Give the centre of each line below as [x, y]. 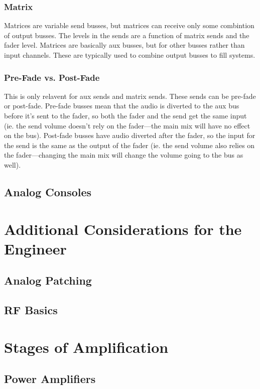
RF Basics [31, 310]
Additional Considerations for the [123, 229]
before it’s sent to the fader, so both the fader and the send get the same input [125, 115]
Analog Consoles [48, 191]
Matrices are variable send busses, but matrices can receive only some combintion [129, 25]
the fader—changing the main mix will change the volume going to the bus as [124, 155]
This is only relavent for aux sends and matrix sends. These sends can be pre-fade [130, 96]
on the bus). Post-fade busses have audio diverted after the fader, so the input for [130, 135]
